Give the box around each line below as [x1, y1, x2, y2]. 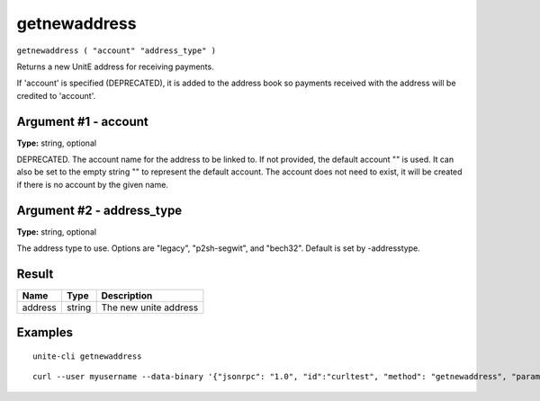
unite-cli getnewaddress [32, 352, 142, 361]
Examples [16, 325, 74, 341]
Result [16, 266, 54, 281]
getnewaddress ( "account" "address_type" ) [16, 45, 217, 56]
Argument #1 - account [16, 113, 148, 129]
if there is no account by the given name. [16, 179, 168, 190]
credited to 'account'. [16, 90, 96, 101]
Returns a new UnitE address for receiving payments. [16, 61, 215, 72]
